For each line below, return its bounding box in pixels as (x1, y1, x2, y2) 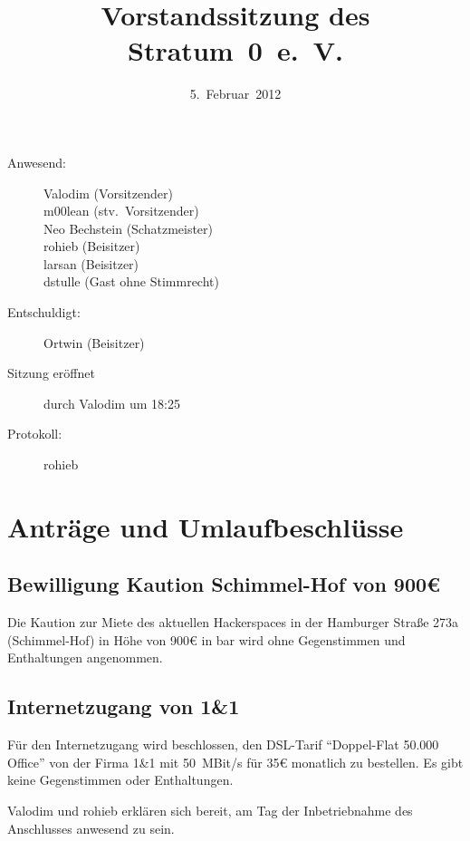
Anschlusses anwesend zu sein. (7, 818, 175, 837)
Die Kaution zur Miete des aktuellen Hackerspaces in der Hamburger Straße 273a (7, 613, 459, 632)
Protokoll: (7, 424, 62, 443)
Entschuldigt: (7, 303, 81, 322)
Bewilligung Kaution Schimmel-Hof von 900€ (7, 570, 441, 598)
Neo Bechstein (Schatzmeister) (43, 218, 214, 237)
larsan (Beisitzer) (43, 254, 139, 273)
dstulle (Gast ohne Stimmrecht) (43, 272, 219, 291)
